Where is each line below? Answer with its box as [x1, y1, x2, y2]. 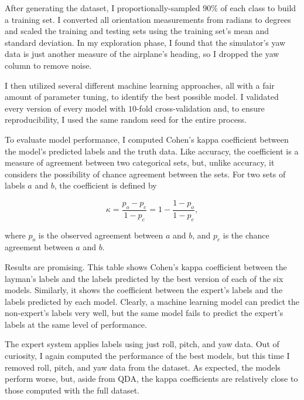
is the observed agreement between [38, 228, 163, 241]
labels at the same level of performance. [5, 318, 147, 330]
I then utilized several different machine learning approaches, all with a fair [5, 79, 275, 91]
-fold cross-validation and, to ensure [136, 102, 265, 114]
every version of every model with [5, 102, 126, 114]
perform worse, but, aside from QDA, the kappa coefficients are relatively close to [5, 372, 298, 385]
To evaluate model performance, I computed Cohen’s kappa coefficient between [5, 133, 289, 145]
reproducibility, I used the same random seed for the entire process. [5, 113, 247, 126]
